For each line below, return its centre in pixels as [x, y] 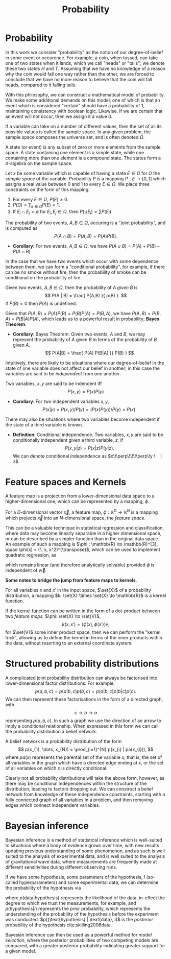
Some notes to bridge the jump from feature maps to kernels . [71, 580]
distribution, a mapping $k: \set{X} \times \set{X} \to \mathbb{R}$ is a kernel [86, 595]
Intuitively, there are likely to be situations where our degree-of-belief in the [85, 363]
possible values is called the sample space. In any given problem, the [78, 132]
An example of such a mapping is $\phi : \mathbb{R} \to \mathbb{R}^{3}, [82, 544]
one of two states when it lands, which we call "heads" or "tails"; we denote [85, 63]
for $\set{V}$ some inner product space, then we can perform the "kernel [83, 632]
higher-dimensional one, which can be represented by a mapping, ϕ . [77, 501]
